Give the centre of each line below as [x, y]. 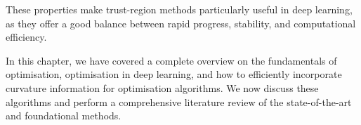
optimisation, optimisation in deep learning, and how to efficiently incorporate [174, 74]
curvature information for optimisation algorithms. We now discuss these [162, 87]
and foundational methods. [64, 116]
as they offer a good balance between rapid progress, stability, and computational [181, 23]
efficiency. [26, 37]
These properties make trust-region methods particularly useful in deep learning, [179, 9]
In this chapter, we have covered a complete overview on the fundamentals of [171, 60]
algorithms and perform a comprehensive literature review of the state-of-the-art [179, 101]
